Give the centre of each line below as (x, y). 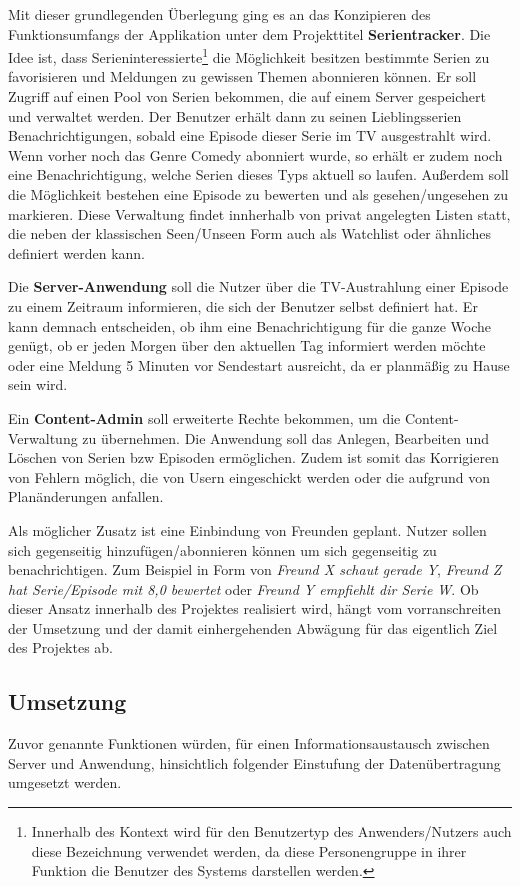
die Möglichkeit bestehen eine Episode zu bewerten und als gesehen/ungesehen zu (258, 194)
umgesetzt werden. (65, 782)
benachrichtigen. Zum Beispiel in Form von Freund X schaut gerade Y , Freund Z (255, 569)
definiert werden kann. (76, 252)
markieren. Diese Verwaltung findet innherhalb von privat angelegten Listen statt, (259, 213)
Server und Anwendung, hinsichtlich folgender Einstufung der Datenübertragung (254, 762)
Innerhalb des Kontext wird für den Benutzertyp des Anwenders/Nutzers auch (271, 831)
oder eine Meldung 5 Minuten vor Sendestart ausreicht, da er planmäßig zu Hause (259, 364)
